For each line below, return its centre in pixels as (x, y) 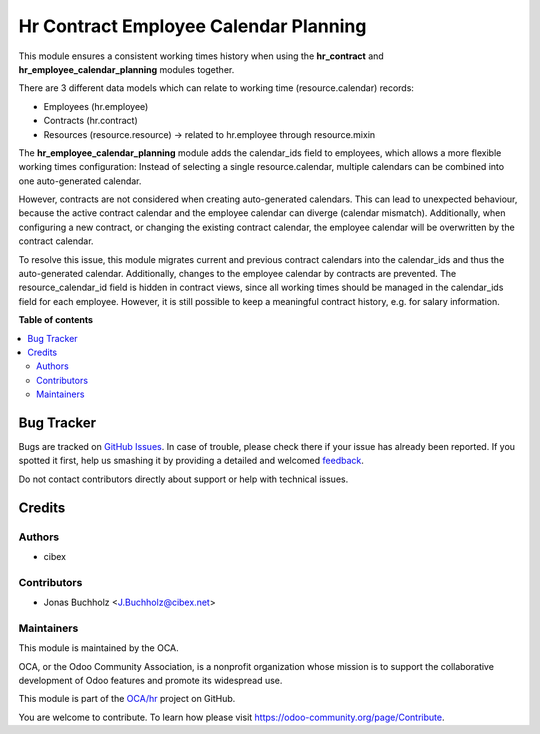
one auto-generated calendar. (80, 181)
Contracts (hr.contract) (91, 121)
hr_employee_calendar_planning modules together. (126, 69)
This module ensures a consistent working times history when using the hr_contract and (201, 56)
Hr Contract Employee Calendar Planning (192, 26)
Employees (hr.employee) (96, 106)
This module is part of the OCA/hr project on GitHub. (127, 699)
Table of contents (56, 320)
